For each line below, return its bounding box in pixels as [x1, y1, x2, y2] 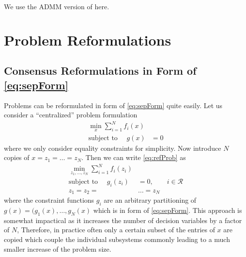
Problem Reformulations [4, 30, 171, 49]
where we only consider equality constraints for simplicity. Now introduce [4, 143, 221, 153]
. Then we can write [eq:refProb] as [81, 152, 186, 162]
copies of [4, 152, 30, 162]
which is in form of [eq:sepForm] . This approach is [93, 205, 242, 215]
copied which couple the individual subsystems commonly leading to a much [4, 234, 230, 244]
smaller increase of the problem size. [4, 243, 111, 254]
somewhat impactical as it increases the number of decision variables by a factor [4, 215, 242, 225]
